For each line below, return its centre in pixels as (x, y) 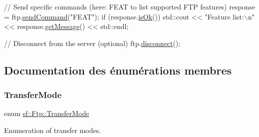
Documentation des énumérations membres (118, 70)
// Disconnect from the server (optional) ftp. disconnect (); (92, 43)
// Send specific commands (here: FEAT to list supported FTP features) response (130, 6)
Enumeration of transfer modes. (53, 130)
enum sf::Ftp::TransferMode (47, 113)
